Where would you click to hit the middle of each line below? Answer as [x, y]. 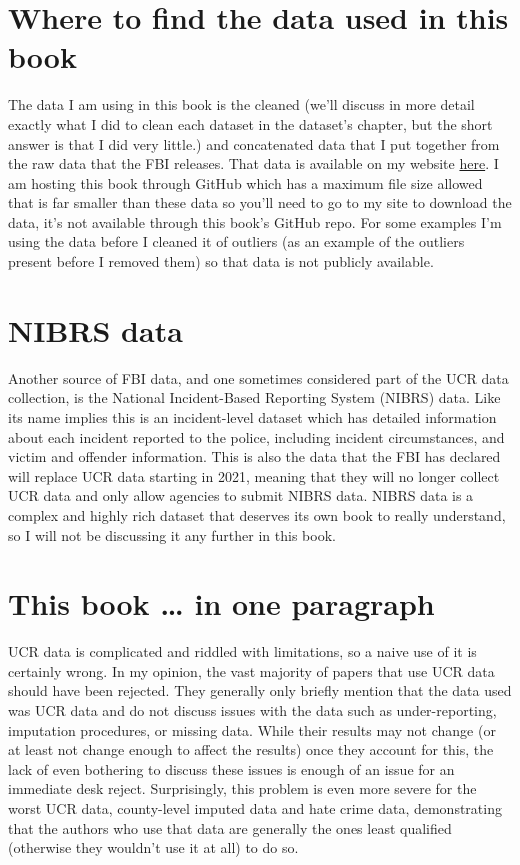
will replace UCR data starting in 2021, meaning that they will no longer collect [254, 475]
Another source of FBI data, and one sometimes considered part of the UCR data [258, 377]
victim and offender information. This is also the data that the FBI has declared [254, 456]
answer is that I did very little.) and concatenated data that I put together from [254, 143]
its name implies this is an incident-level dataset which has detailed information [252, 416]
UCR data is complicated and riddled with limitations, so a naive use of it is [242, 651]
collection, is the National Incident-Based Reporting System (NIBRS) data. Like [254, 397]
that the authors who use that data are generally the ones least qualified [230, 827]
